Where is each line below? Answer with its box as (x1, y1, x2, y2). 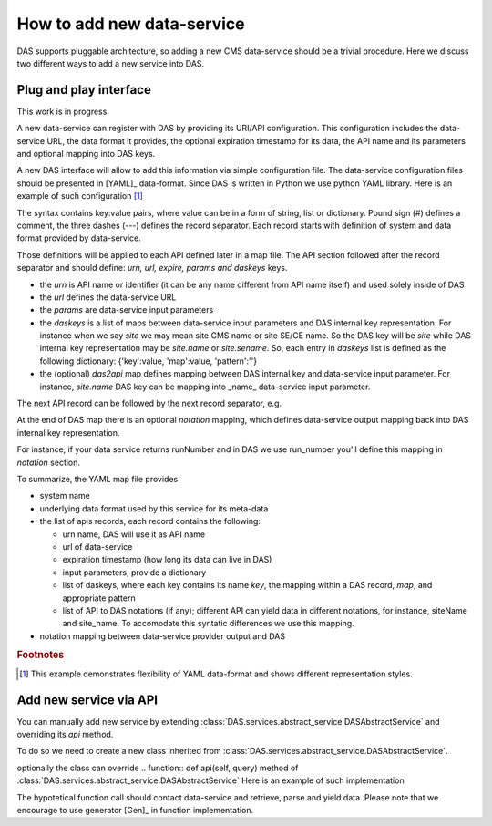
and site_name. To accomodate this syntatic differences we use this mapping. (62, 618, 354, 629)
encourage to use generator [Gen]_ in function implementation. (16, 804, 254, 815)
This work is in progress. (16, 106, 109, 117)
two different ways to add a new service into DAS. (16, 57, 205, 68)
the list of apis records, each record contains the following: (39, 516, 261, 527)
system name (39, 490, 91, 501)
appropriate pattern (62, 593, 136, 604)
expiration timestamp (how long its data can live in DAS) (62, 554, 272, 565)
